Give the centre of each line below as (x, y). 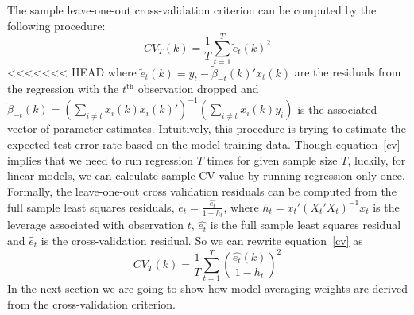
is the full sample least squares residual (306, 225)
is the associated (337, 109)
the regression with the (63, 89)
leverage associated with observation (95, 225)
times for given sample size (272, 159)
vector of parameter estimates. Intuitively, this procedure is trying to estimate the (207, 128)
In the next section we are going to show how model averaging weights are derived (207, 288)
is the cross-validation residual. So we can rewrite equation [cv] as (202, 240)
